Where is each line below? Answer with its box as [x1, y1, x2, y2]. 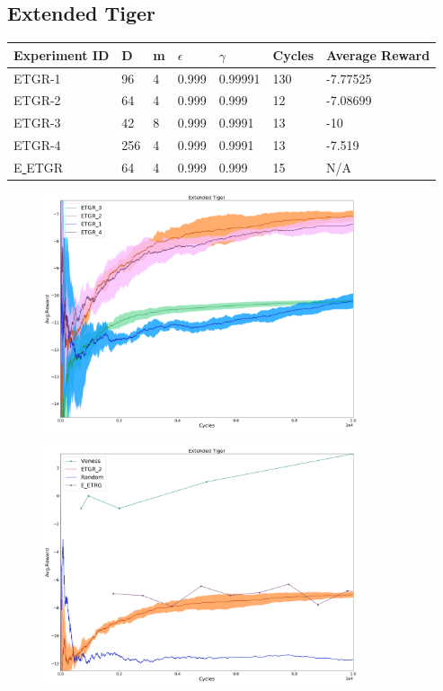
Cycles [272, 45, 315, 64]
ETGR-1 [13, 68, 61, 87]
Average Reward [326, 45, 430, 64]
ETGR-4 [13, 136, 61, 155]
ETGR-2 [13, 91, 61, 110]
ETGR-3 [13, 113, 61, 132]
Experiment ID [13, 45, 110, 64]
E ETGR [13, 157, 64, 176]
